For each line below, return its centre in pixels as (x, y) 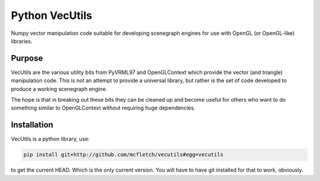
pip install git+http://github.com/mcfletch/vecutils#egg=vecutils (124, 155)
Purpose (27, 58)
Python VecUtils (52, 15)
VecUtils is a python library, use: (50, 139)
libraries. (22, 41)
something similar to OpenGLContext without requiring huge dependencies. (103, 108)
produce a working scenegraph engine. (59, 89)
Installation (32, 125)
